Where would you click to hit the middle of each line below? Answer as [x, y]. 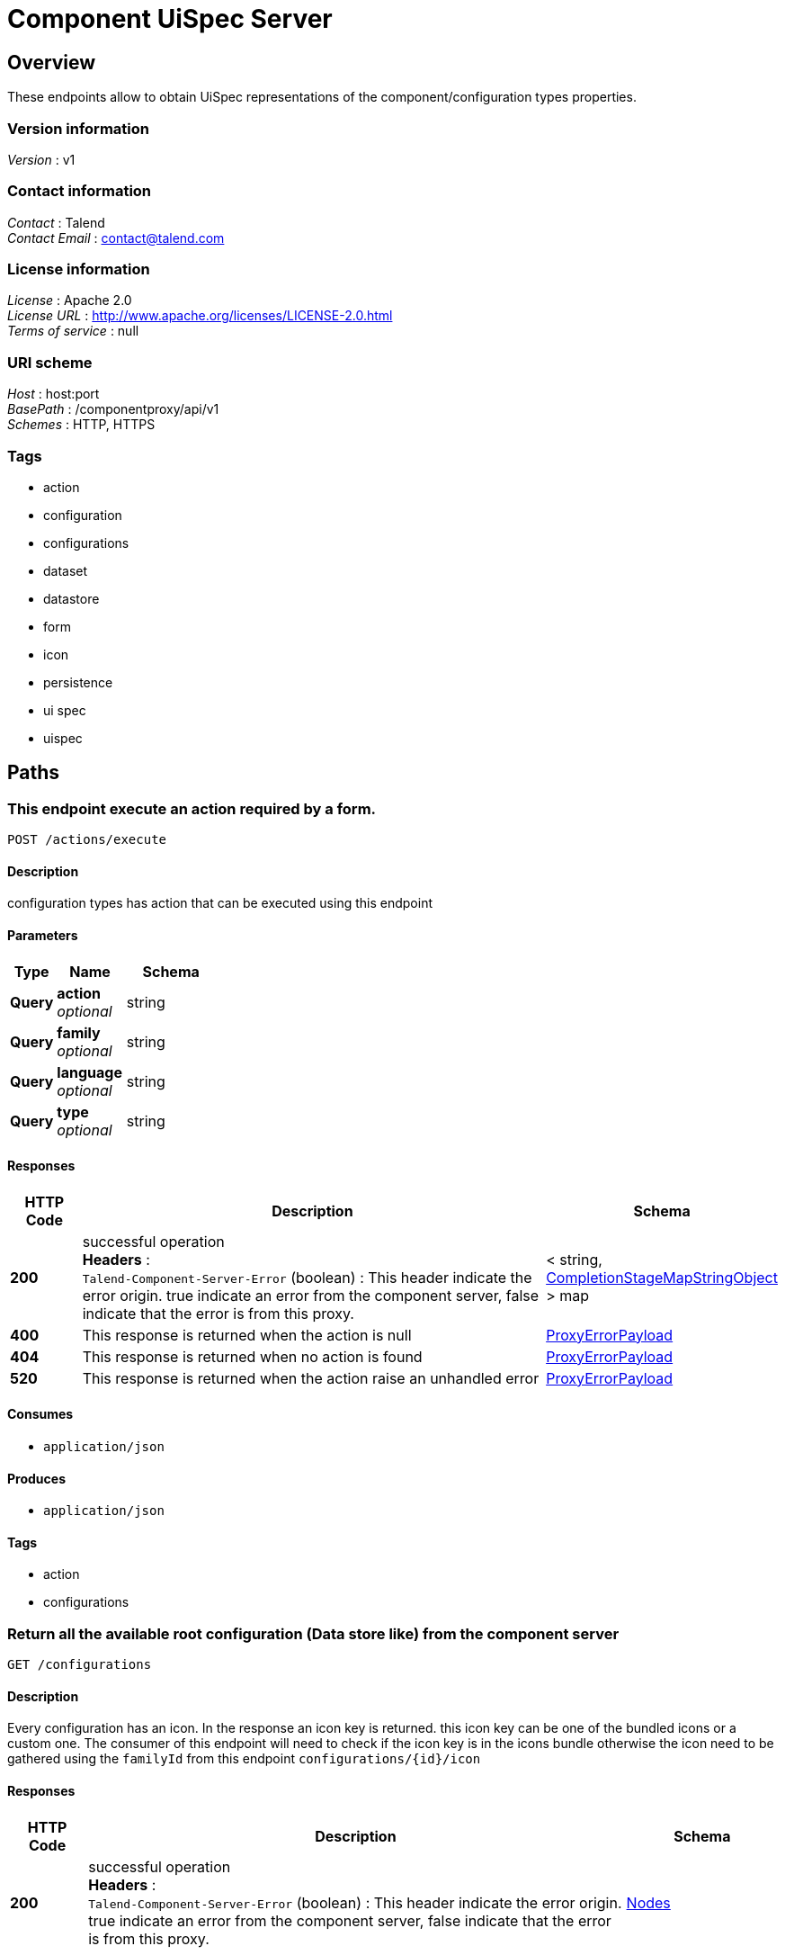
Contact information [80, 191]
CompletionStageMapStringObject [662, 1277]
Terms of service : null [73, 331]
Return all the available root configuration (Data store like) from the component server [313, 1633]
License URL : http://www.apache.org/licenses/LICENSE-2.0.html [200, 316]
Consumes [40, 1414]
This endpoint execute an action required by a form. [192, 808]
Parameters [43, 935]
